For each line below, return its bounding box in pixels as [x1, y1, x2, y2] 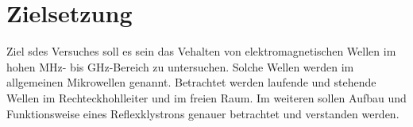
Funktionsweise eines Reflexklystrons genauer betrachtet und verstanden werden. [6, 105, 399, 121]
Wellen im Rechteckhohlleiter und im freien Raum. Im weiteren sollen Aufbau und [6, 89, 407, 106]
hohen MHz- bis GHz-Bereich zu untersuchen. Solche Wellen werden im [6, 58, 354, 75]
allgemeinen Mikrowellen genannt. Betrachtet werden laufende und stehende [6, 74, 376, 90]
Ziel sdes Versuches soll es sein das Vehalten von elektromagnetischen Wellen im [6, 43, 396, 60]
